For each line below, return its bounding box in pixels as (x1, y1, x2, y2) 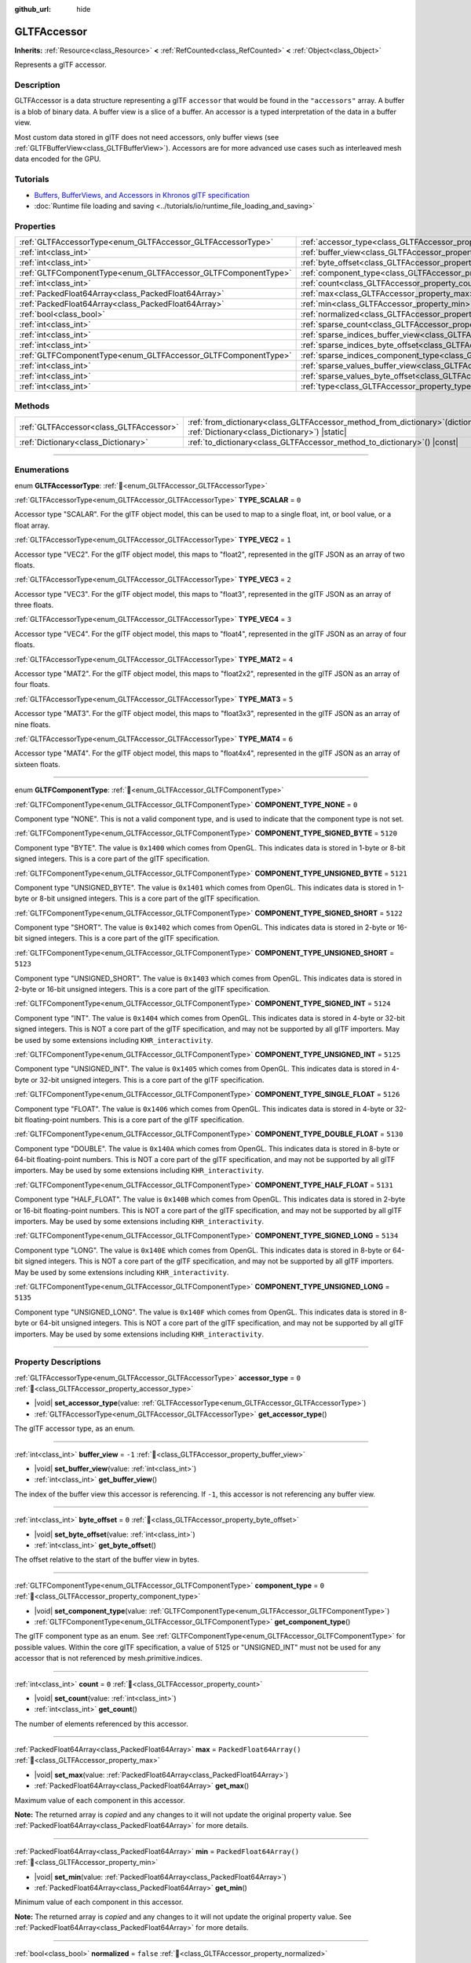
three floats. (14, 601, 54, 610)
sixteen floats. (14, 759, 60, 769)
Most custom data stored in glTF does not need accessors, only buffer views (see (14, 132, 279, 141)
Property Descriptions (14, 1357, 101, 1368)
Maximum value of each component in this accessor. (14, 1795, 186, 1805)
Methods (14, 400, 50, 411)
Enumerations (14, 464, 70, 475)
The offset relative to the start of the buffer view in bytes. (14, 1555, 199, 1564)
